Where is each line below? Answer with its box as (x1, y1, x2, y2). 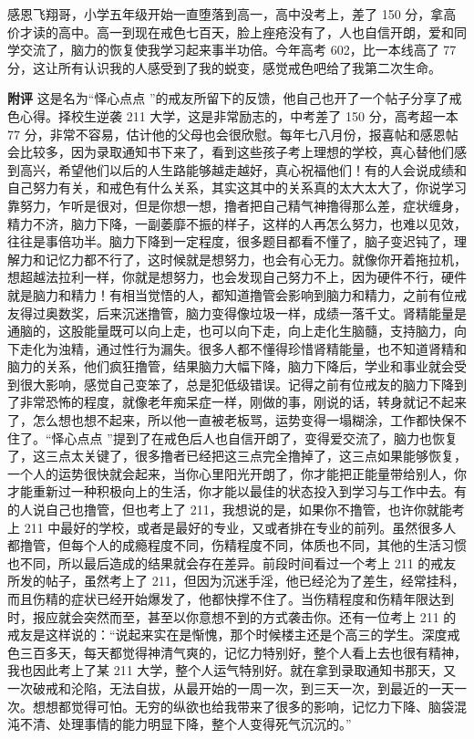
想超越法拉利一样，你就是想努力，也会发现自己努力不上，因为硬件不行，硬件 (7, 267, 467, 286)
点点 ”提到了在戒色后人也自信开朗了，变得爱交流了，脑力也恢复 (77, 428, 458, 447)
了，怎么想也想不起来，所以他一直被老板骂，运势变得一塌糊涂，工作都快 (7, 411, 441, 430)
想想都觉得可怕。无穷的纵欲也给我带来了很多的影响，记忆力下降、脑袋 (32, 696, 454, 715)
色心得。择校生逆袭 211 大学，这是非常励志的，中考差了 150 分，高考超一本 (7, 106, 459, 125)
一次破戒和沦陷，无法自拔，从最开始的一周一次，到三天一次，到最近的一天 (7, 678, 454, 697)
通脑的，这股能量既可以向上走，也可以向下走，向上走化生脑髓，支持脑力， (7, 321, 454, 340)
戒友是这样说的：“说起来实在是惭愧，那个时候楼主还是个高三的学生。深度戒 (7, 625, 460, 644)
